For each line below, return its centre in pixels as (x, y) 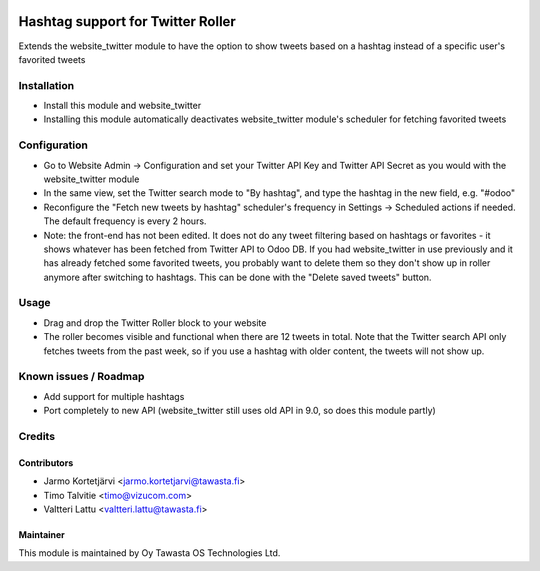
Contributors (46, 462)
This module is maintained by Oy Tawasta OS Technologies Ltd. (149, 553)
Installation (46, 85)
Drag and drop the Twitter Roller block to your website (155, 322)
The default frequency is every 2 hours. (125, 221)
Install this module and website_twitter (122, 106)
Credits (36, 436)
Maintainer (41, 534)
